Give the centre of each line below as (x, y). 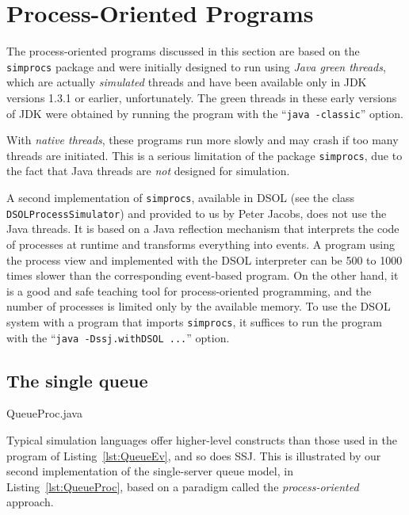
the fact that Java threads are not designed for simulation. (148, 171)
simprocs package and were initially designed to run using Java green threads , (196, 66)
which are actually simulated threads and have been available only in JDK (187, 82)
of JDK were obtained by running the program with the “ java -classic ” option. (205, 113)
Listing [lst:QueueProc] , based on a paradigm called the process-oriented (183, 486)
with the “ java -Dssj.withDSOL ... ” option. (118, 337)
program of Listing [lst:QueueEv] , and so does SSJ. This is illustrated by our (194, 455)
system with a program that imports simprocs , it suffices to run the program (194, 321)
